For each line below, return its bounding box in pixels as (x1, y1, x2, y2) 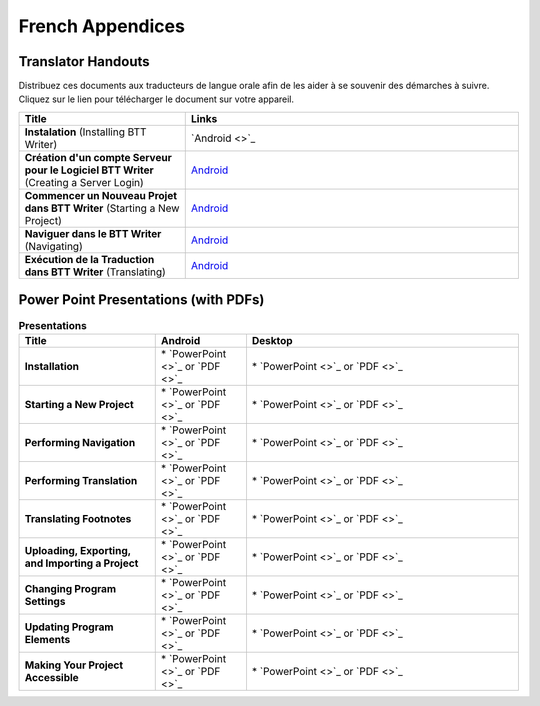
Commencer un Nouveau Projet (24, 188, 178, 202)
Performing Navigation (24, 435, 136, 449)
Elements (24, 632, 71, 646)
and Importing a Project (24, 556, 139, 570)
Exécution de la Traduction (24, 252, 155, 266)
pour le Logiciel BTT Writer (24, 163, 154, 177)
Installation (24, 359, 80, 373)
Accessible (24, 670, 79, 684)
